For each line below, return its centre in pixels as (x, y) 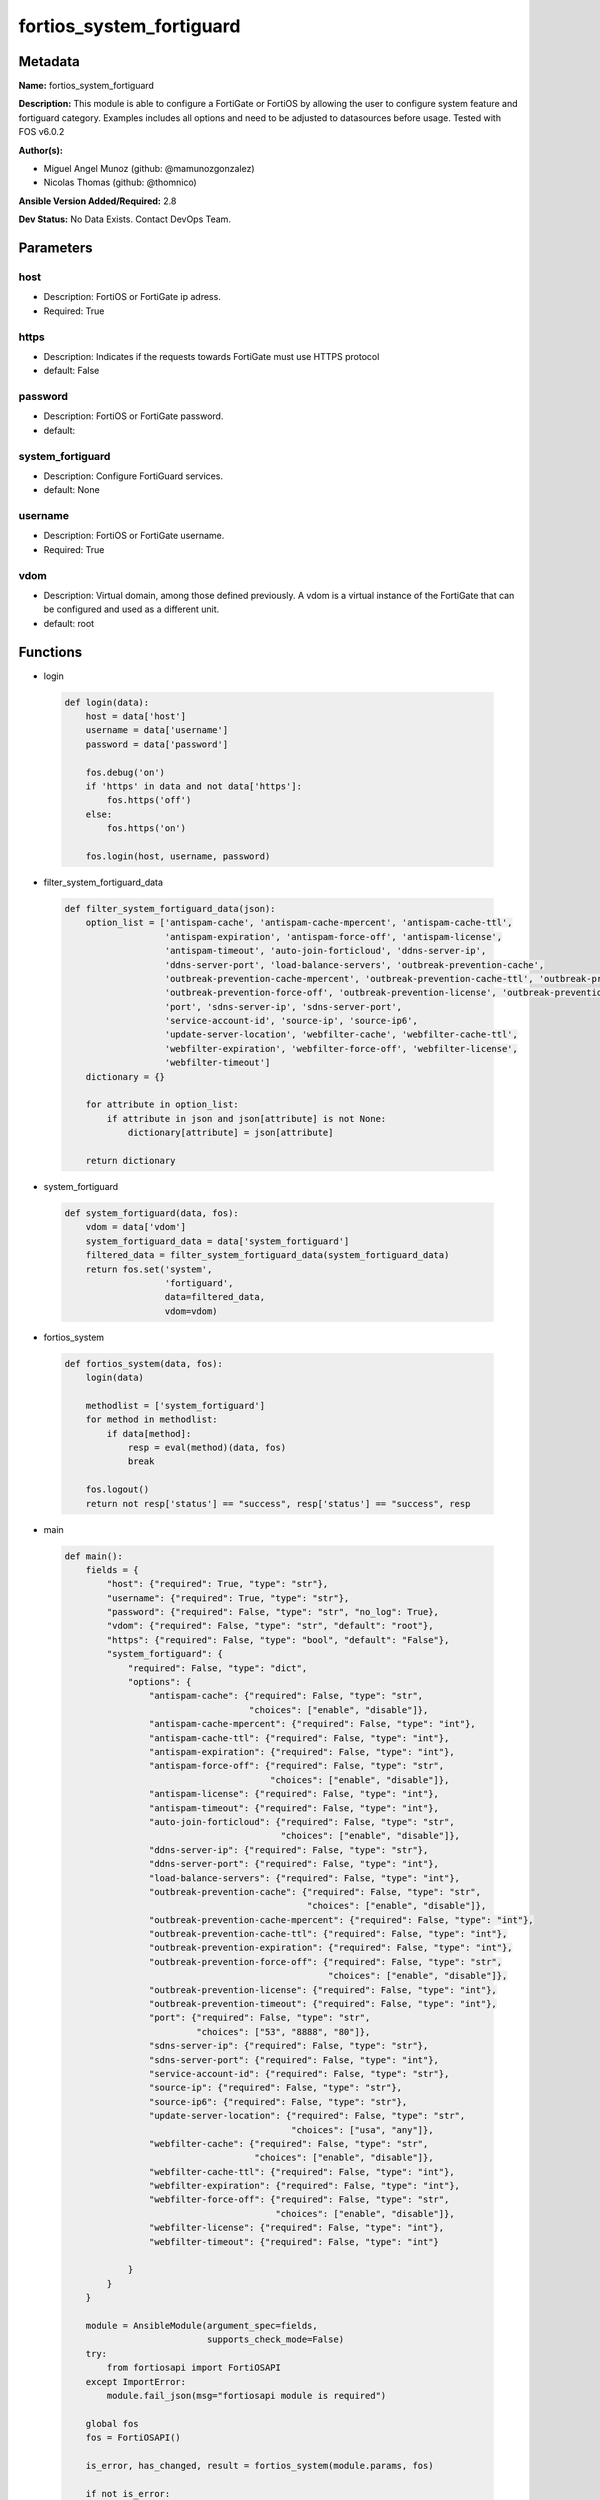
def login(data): (107, 702)
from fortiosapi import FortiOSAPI (194, 2368)
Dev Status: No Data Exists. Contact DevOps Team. (125, 219)
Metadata (49, 61)
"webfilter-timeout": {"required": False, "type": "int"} (294, 2241)
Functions (50, 651)
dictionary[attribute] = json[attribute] (230, 1133)
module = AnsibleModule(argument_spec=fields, (202, 2325)
